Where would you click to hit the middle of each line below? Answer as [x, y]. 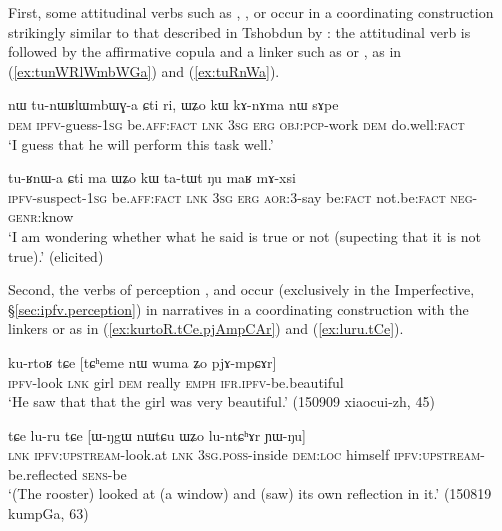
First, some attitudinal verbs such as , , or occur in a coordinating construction [251, 12]
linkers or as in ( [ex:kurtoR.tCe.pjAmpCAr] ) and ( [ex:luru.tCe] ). [206, 328]
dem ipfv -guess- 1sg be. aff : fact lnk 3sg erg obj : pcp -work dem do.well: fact [236, 123]
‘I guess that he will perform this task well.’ [141, 143]
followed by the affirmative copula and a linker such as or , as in [205, 51]
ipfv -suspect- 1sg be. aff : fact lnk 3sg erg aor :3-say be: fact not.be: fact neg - [243, 196]
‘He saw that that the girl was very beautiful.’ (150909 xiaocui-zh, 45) [221, 401]
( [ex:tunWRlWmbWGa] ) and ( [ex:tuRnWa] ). [144, 70]
